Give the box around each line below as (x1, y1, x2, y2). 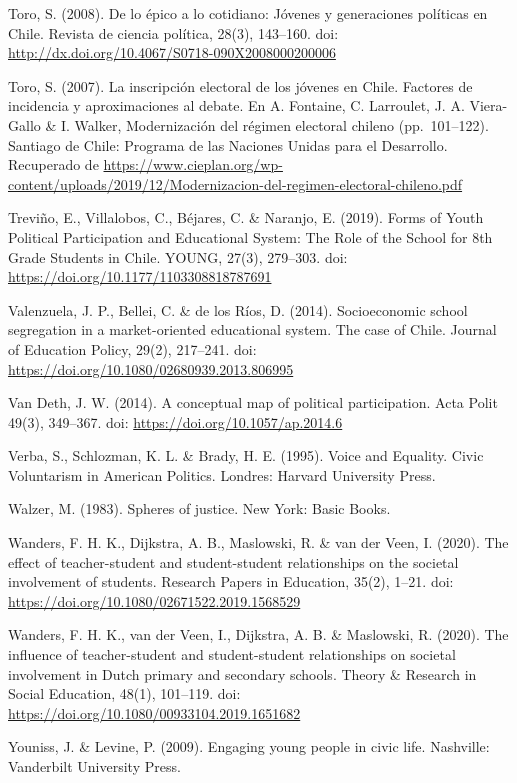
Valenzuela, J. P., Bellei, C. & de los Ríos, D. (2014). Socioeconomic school (8, 299, 468, 320)
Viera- (469, 95, 508, 116)
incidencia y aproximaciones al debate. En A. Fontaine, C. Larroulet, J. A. (8, 95, 465, 116)
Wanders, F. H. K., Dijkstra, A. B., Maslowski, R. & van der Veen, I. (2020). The (8, 532, 509, 553)
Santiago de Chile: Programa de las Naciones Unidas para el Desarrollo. (8, 134, 448, 155)
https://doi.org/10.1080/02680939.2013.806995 (8, 358, 294, 379)
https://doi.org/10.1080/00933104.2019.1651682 (8, 702, 301, 723)
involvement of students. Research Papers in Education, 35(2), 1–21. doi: (8, 571, 454, 592)
